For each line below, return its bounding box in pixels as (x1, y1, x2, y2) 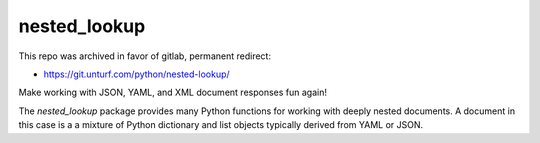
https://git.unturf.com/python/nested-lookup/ (43, 68, 230, 80)
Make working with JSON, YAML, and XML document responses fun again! (18, 86, 327, 99)
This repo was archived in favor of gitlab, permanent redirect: (18, 50, 272, 62)
